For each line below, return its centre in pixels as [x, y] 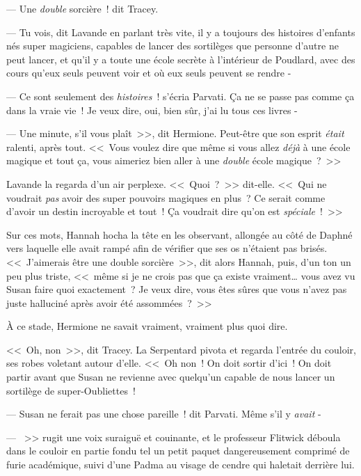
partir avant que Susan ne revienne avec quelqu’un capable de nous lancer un [171, 377]
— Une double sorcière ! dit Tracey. [82, 8]
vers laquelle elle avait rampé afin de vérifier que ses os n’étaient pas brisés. [167, 248]
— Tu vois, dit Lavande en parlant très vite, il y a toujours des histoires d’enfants [181, 32]
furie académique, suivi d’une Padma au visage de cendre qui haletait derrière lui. [180, 465]
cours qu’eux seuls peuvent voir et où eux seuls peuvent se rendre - [149, 73]
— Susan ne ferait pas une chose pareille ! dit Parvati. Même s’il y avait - [164, 414]
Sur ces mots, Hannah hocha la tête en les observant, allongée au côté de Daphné [179, 234]
